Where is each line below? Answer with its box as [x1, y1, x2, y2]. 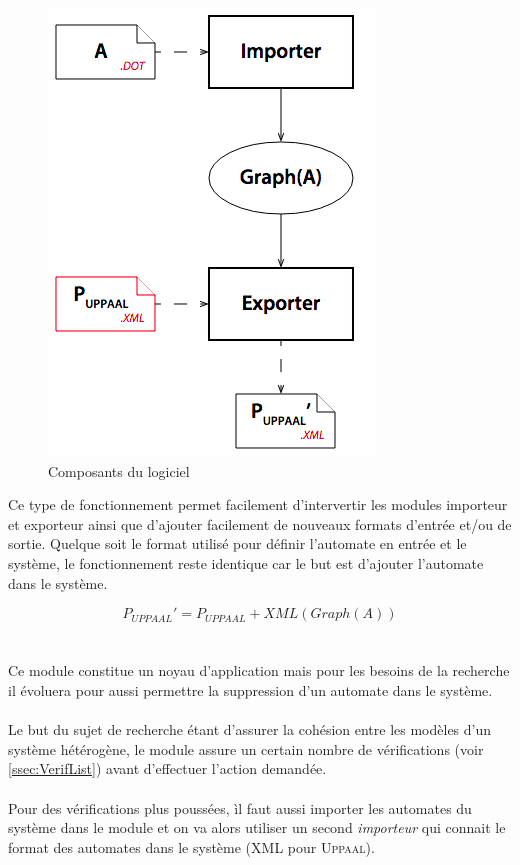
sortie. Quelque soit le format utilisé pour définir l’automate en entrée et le [8, 533, 467, 554]
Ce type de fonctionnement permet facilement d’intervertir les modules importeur [8, 494, 508, 515]
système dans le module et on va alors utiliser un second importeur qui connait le [8, 817, 506, 838]
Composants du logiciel [48, 460, 190, 481]
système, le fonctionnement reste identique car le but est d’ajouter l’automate [8, 552, 484, 573]
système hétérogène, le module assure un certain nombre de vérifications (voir [8, 738, 484, 759]
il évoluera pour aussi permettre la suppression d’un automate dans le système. [8, 679, 493, 700]
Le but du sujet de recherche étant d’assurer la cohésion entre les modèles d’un [8, 719, 492, 740]
